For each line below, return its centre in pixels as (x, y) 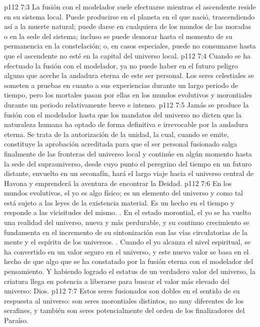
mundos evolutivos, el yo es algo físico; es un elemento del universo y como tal (123, 193)
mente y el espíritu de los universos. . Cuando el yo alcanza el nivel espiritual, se (127, 242)
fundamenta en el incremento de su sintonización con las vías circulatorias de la (126, 232)
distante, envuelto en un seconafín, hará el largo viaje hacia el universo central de (129, 173)
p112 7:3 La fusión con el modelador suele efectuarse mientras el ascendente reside (130, 6)
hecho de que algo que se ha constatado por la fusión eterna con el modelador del (129, 261)
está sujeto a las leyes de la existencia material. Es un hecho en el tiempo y (119, 202)
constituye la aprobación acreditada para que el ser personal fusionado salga (121, 144)
